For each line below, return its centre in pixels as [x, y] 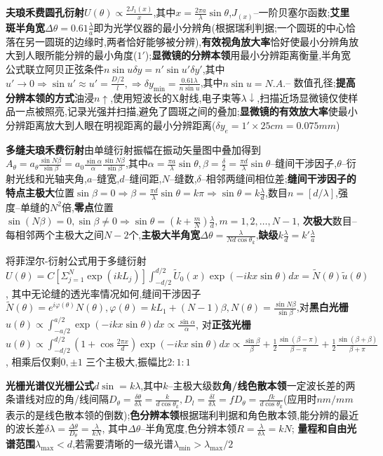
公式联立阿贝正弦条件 [55, 68]
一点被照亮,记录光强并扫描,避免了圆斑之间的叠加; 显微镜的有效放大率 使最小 [186, 111]
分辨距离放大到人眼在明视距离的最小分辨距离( [111, 125]
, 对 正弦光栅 [223, 324]
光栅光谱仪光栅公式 [50, 385]
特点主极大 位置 [40, 193]
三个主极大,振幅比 [127, 362]
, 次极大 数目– [327, 221]
